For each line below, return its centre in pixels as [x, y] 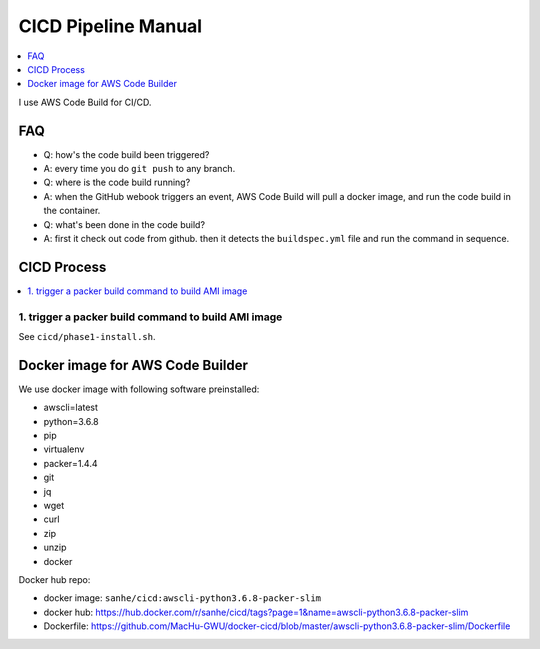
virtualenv [64, 449]
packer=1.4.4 [71, 463]
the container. [72, 211]
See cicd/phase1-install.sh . [87, 337]
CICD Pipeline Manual [110, 26]
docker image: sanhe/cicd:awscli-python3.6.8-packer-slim [182, 598]
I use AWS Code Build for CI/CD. [85, 102]
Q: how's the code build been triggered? [126, 154]
